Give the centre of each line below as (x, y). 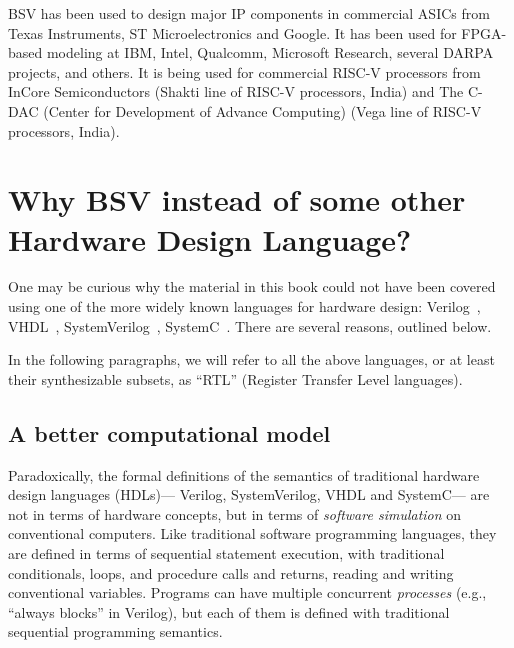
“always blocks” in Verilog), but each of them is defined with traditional (229, 611)
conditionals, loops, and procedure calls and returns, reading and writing (231, 572)
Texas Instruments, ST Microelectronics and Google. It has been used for (232, 32)
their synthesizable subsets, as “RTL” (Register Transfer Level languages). (235, 378)
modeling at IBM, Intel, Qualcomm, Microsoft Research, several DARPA (270, 52)
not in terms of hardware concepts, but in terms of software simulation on (235, 513)
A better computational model (169, 432)
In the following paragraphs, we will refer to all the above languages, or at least (251, 359)
